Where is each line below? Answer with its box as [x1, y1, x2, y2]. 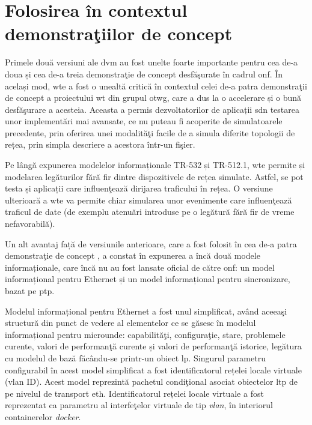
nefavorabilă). [5, 217, 55, 230]
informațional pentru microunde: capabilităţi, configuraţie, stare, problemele [5, 328, 286, 340]
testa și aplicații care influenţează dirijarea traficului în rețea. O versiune [5, 182, 273, 194]
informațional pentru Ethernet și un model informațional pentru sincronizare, [5, 273, 290, 285]
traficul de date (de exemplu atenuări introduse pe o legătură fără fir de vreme [5, 205, 295, 218]
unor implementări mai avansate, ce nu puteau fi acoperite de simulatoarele [5, 115, 283, 127]
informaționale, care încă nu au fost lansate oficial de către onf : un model [5, 261, 275, 273]
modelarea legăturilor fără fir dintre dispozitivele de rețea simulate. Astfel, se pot [5, 170, 304, 182]
